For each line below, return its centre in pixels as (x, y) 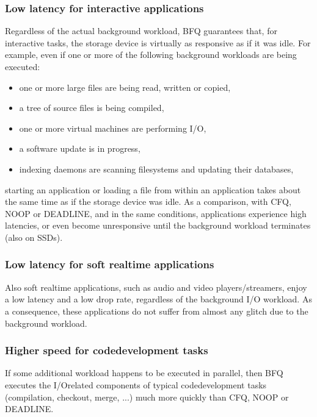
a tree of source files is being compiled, (92, 108)
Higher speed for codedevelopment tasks (107, 350)
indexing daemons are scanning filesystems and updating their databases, (156, 169)
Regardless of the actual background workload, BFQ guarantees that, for (141, 31)
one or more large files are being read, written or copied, (125, 87)
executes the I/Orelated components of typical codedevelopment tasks (136, 384)
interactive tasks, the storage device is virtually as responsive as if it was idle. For (158, 42)
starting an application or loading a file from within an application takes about (153, 189)
